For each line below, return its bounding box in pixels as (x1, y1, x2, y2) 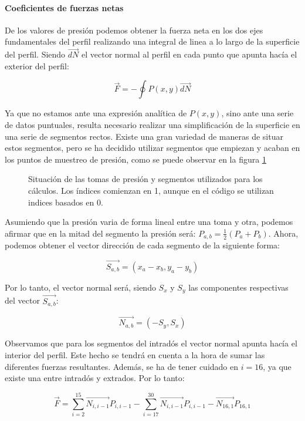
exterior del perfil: (5, 59, 69, 72)
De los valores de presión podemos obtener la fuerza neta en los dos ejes (5, 23, 263, 36)
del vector (5, 294, 40, 307)
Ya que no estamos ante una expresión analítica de (5, 107, 187, 119)
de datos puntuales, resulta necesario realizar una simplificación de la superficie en (5, 118, 300, 130)
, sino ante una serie (221, 107, 294, 119)
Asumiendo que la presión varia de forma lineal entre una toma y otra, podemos (5, 215, 293, 228)
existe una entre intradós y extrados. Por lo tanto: (5, 372, 185, 384)
